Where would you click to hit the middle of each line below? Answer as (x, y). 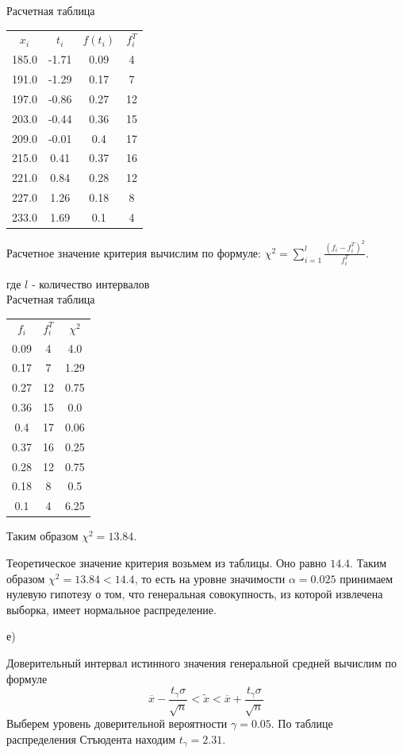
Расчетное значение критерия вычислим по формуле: (134, 252)
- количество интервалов (90, 283)
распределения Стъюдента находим (91, 739)
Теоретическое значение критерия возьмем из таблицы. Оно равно (167, 563)
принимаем (367, 578)
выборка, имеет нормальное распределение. (111, 609)
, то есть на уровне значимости (210, 578)
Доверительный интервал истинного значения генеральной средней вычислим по (201, 662)
